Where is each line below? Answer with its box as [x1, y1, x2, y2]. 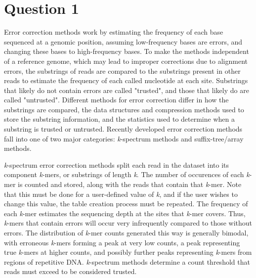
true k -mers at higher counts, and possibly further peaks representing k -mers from [4, 247, 252, 257]
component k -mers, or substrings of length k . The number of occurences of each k [4, 169, 250, 180]
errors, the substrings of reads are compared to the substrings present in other [4, 65, 241, 76]
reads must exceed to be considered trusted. [4, 266, 137, 277]
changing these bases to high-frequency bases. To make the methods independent [4, 46, 249, 56]
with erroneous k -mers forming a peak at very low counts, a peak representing [4, 237, 240, 247]
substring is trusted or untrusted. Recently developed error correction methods [4, 124, 243, 134]
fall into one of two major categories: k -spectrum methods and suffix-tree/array [4, 133, 244, 143]
